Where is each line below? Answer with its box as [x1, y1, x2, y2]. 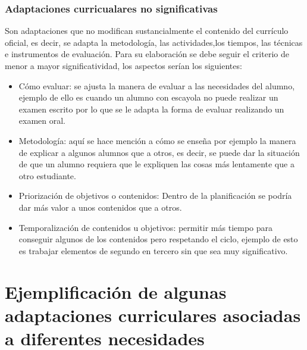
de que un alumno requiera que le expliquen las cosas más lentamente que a [18, 158, 295, 170]
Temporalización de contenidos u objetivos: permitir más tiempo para [18, 221, 273, 233]
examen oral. [18, 114, 66, 127]
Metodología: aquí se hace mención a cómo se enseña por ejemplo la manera [18, 134, 296, 146]
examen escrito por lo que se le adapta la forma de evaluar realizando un [18, 102, 284, 115]
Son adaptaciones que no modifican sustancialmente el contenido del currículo [5, 24, 289, 37]
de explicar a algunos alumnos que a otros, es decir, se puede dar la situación [18, 146, 300, 158]
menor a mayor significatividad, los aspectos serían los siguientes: [5, 60, 242, 71]
